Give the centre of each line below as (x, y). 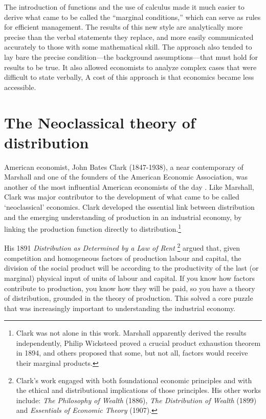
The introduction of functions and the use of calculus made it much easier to (124, 7)
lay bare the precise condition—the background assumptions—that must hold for (131, 57)
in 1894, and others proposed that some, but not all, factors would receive (132, 353)
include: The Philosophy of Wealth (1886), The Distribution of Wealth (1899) (136, 400)
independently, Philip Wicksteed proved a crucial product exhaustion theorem (138, 343)
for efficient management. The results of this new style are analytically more (124, 27)
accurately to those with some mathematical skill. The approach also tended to (128, 47)
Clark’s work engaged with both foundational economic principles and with (134, 380)
